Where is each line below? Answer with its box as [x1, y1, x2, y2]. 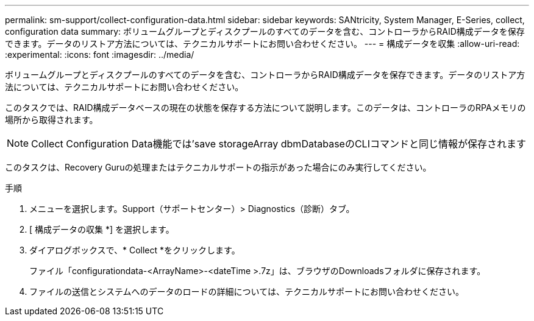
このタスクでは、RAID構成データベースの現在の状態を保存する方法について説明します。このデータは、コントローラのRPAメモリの [5, 102, 526, 113]
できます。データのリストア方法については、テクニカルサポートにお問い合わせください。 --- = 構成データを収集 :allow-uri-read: [5, 38, 520, 49]
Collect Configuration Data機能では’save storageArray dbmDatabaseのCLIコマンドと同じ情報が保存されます [31, 138, 526, 150]
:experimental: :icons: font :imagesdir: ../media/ [5, 49, 194, 60]
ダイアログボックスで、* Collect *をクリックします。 [29, 245, 240, 255]
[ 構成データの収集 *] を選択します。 [29, 224, 174, 235]
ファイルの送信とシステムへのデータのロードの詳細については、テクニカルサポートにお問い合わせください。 [29, 286, 464, 297]
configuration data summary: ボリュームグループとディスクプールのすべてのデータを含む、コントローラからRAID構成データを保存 [5, 26, 525, 37]
